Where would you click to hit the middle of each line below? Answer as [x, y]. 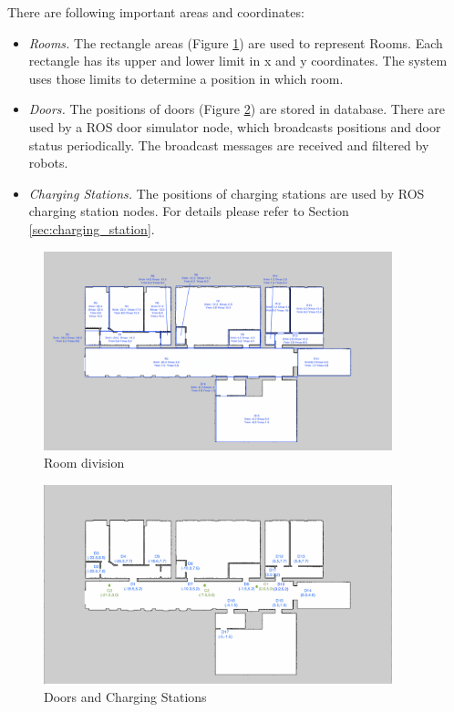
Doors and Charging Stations [125, 697]
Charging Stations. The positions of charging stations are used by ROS [227, 193]
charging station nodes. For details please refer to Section [189, 211]
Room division [84, 463]
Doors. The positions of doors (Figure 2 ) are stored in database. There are [237, 109]
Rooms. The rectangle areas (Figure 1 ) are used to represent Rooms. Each [236, 42]
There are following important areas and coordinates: [156, 12]
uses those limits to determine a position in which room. [186, 78]
